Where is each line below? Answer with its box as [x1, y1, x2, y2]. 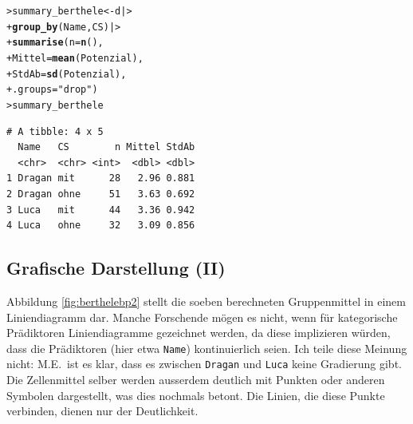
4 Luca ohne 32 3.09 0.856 [6, 220, 195, 232]
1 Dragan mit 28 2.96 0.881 [6, 172, 195, 184]
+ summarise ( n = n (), [6, 37, 104, 49]
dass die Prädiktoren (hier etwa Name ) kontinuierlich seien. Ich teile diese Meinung [6, 339, 407, 356]
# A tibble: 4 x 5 [6, 125, 104, 137]
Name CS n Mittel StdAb [18, 141, 195, 153]
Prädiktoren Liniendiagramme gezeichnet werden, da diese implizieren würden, [6, 324, 391, 341]
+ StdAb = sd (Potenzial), [6, 68, 127, 80]
